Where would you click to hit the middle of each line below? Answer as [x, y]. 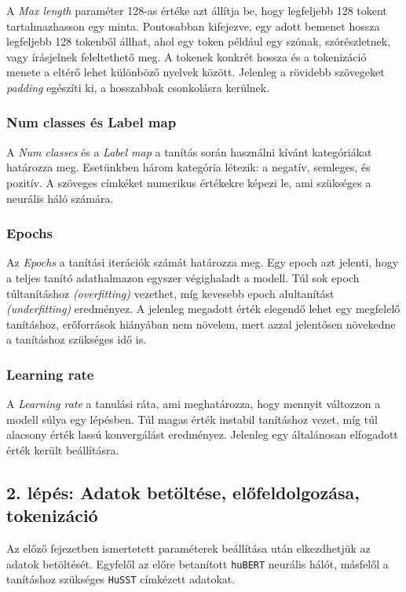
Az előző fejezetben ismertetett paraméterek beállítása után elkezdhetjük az [188, 548]
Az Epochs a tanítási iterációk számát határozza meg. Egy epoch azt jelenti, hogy [203, 262]
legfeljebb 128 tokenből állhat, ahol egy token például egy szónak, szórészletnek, [199, 41]
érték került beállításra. [63, 449]
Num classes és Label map [91, 122]
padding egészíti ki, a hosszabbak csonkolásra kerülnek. [138, 87]
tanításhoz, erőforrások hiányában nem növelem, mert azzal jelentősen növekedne [201, 324]
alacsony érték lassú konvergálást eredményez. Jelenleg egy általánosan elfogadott [202, 434]
